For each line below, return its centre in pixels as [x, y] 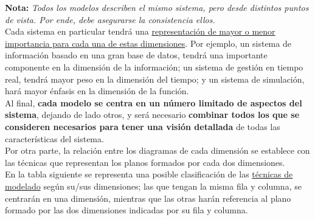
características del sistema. [54, 138]
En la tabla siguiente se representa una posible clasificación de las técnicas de [149, 174]
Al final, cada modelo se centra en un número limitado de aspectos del [154, 102]
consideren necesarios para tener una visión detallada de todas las [143, 126]
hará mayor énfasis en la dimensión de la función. [97, 91]
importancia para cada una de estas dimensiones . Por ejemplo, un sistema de [148, 43]
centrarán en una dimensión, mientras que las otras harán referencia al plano [148, 198]
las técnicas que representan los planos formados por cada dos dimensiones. [145, 162]
